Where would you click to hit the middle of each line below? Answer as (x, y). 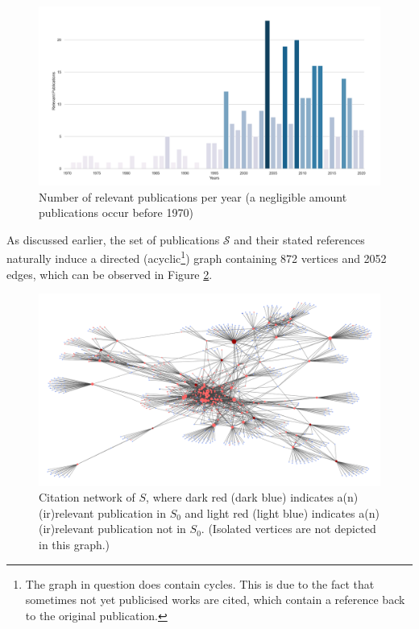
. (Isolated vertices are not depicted (288, 529)
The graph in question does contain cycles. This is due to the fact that (200, 583)
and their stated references (299, 239)
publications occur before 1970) (116, 212)
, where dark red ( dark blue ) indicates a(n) (252, 497)
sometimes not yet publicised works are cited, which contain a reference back (215, 600)
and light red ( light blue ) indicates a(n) (282, 512)
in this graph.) (75, 545)
